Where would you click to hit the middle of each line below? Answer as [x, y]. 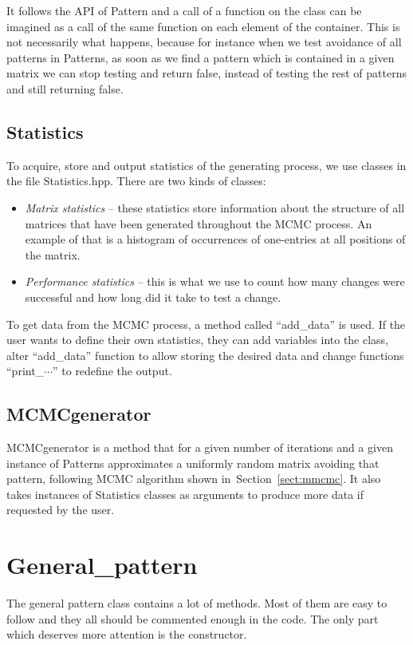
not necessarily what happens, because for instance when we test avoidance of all [204, 42]
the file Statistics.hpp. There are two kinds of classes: [136, 181]
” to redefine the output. [112, 371]
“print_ [26, 371]
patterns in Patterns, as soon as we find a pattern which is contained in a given [201, 57]
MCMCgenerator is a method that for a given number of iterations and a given [200, 447]
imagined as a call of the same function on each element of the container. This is [203, 26]
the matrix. [53, 254]
